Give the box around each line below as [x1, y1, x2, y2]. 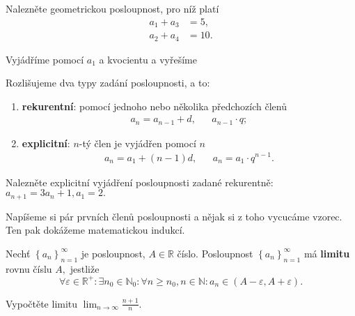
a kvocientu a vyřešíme [99, 52, 197, 66]
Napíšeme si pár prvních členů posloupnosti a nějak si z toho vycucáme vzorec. [6, 209, 342, 223]
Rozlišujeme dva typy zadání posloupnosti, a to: [6, 75, 210, 90]
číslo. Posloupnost [177, 246, 253, 260]
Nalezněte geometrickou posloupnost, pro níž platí [6, 1, 219, 15]
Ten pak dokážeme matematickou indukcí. [6, 223, 185, 237]
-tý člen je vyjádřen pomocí [79, 135, 196, 150]
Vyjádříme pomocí [6, 52, 84, 66]
